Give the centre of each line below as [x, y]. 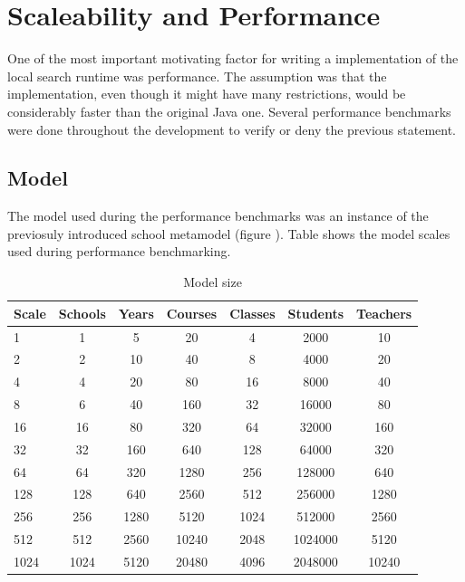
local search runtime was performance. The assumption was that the [197, 76]
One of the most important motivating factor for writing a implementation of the [233, 58]
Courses [192, 313]
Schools [82, 313]
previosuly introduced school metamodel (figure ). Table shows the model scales [229, 233]
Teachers [384, 313]
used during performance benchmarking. [119, 251]
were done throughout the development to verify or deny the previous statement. [232, 129]
